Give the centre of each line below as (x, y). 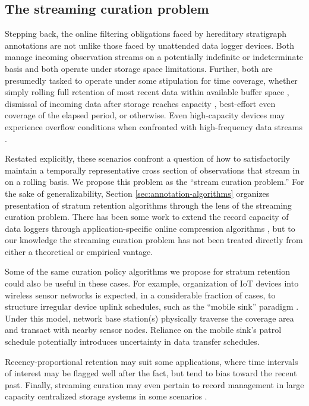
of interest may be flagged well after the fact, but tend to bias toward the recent (151, 373)
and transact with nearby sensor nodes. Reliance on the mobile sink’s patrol (143, 330)
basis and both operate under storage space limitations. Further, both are (139, 68)
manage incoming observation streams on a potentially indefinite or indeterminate (154, 57)
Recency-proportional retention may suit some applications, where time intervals (152, 361)
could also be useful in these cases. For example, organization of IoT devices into (152, 283)
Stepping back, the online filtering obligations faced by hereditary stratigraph (146, 34)
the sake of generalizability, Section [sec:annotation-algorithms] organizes (137, 193)
